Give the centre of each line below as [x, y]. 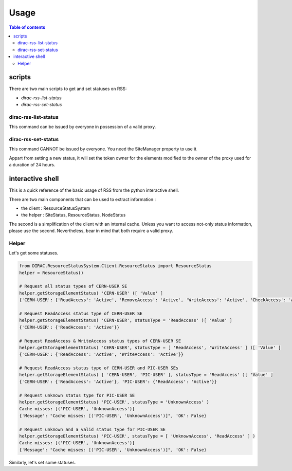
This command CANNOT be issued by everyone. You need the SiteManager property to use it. [103, 149]
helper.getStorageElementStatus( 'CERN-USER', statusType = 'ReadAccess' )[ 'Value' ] [126, 320]
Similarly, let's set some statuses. [43, 462]
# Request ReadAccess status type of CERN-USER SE [81, 313]
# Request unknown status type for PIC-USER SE [77, 395]
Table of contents [27, 27]
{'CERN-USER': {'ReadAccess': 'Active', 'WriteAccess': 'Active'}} [101, 354]
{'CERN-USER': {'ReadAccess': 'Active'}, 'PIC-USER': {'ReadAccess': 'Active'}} [118, 381]
